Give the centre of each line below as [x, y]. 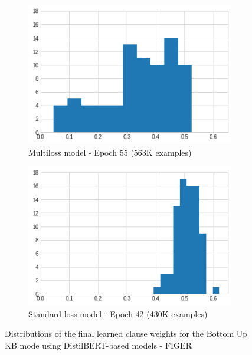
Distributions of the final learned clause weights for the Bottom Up [126, 333]
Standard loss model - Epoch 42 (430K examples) [118, 313]
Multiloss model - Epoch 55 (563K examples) [110, 152]
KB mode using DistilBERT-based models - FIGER [98, 345]
